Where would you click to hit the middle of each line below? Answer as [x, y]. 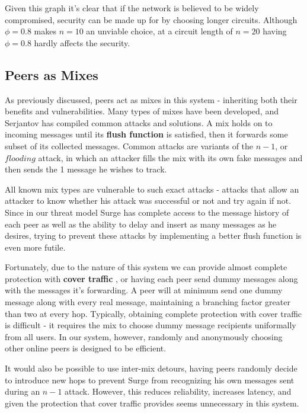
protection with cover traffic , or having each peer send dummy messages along [151, 278]
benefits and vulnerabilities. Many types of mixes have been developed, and [142, 111]
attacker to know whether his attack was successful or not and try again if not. [148, 201]
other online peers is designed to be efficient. [86, 348]
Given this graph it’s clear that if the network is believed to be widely [132, 8]
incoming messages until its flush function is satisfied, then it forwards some [146, 134]
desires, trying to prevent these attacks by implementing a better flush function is [153, 236]
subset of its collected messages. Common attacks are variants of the [129, 145]
